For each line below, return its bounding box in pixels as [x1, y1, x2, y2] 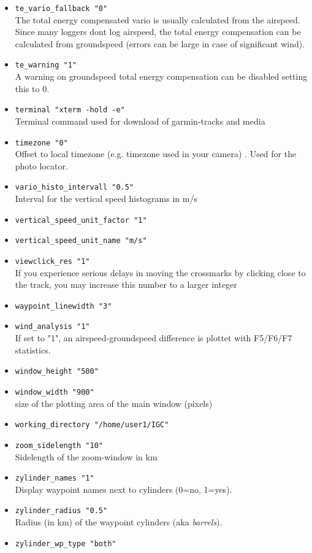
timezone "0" [15, 138, 68, 147]
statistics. [15, 343, 51, 356]
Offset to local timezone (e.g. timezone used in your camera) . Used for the [15, 147, 297, 160]
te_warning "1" [15, 61, 77, 70]
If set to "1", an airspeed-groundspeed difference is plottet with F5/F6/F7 [15, 331, 292, 344]
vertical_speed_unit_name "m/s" [15, 236, 147, 246]
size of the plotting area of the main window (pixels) [15, 396, 213, 409]
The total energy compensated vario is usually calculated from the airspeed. [15, 13, 300, 26]
